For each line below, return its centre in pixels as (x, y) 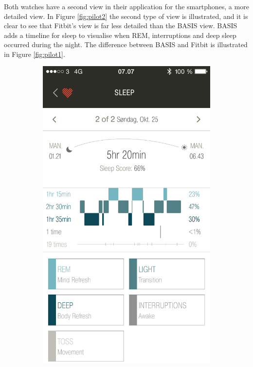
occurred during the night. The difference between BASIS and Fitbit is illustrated (126, 44)
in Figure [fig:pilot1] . (35, 54)
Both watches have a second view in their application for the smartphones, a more (126, 6)
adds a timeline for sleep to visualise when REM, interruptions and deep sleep (120, 35)
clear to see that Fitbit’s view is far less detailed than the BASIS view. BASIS (121, 26)
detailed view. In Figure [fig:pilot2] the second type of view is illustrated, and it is (126, 16)
